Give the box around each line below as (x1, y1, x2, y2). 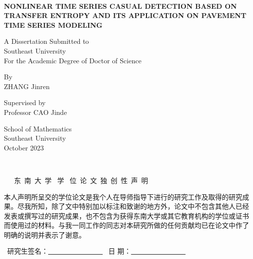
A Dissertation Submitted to (4, 36, 89, 46)
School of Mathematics (4, 123, 72, 133)
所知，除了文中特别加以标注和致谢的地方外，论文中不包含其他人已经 (31, 201, 249, 211)
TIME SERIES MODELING (4, 19, 103, 30)
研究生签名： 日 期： (7, 246, 131, 256)
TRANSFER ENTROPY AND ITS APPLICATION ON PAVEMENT (4, 10, 247, 20)
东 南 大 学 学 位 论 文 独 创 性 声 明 (14, 175, 148, 185)
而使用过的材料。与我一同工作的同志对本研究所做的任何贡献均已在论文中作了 (4, 220, 249, 230)
